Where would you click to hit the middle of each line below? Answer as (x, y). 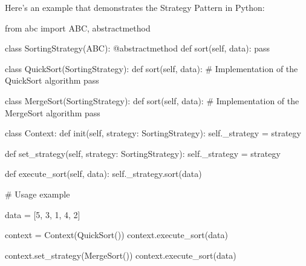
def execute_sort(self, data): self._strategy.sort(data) (103, 174)
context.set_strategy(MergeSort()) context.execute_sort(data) (121, 255)
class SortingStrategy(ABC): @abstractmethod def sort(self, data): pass (138, 48)
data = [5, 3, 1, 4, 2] (43, 214)
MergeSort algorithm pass (53, 112)
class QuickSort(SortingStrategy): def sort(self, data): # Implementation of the (151, 68)
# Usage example (37, 194)
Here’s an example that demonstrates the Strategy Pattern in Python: (135, 7)
